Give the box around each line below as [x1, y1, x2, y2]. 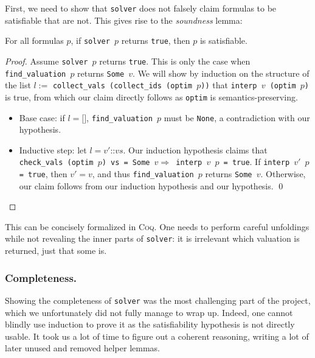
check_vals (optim [19, 158, 94, 167]
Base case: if [19, 111, 65, 124]
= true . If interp [223, 155, 290, 168]
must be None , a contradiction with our [164, 111, 310, 124]
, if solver [71, 34, 110, 47]
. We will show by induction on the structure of [133, 66, 310, 79]
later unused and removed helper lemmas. [5, 342, 160, 354]
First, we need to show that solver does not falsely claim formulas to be [5, 2, 277, 14]
